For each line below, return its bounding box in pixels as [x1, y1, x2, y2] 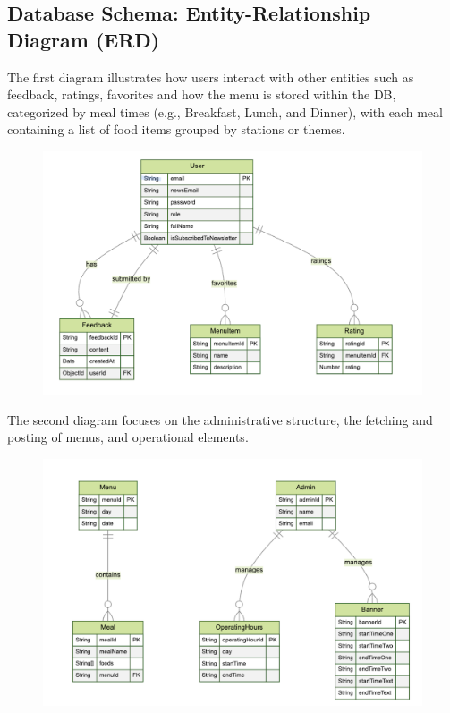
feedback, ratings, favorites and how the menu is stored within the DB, [7, 85, 396, 104]
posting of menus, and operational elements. [7, 428, 249, 446]
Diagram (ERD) [7, 25, 160, 53]
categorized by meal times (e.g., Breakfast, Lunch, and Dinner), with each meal [7, 102, 443, 121]
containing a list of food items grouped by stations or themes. [7, 120, 345, 139]
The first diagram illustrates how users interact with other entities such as [7, 67, 414, 86]
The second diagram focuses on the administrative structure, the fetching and [7, 410, 433, 429]
